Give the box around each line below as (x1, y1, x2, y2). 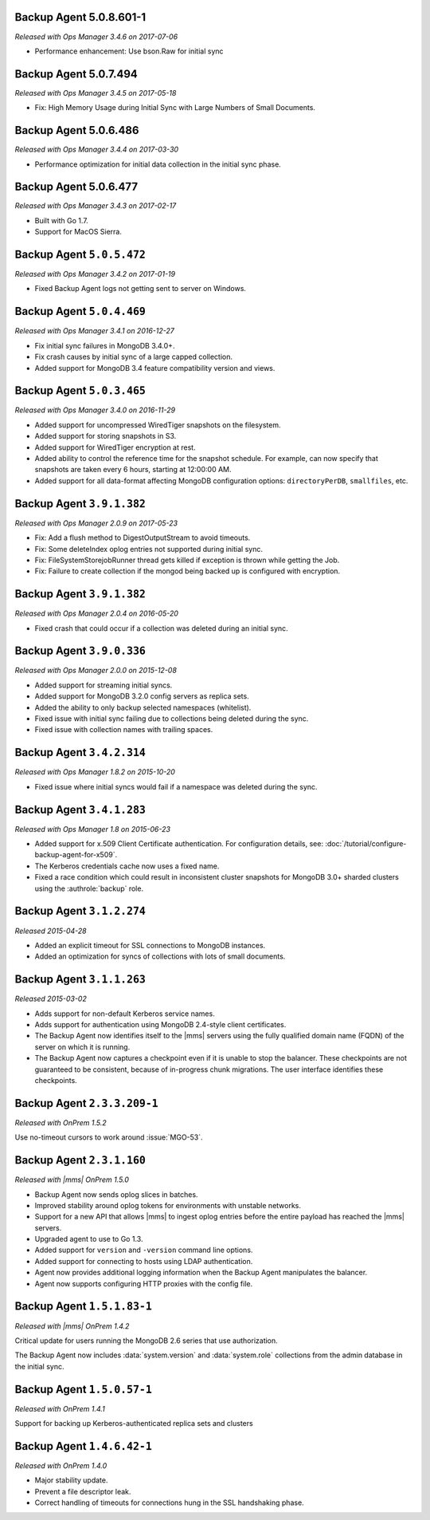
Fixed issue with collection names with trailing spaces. (34, 725, 213, 734)
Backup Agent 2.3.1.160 (14, 1153, 147, 1168)
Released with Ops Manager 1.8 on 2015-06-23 (14, 824, 171, 833)
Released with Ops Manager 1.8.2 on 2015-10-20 (14, 767, 175, 777)
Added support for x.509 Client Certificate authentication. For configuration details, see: (34, 839, 324, 849)
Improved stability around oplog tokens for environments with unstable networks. (34, 1200, 302, 1210)
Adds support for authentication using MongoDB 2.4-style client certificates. (34, 1019, 287, 1029)
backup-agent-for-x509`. (34, 850, 118, 860)
